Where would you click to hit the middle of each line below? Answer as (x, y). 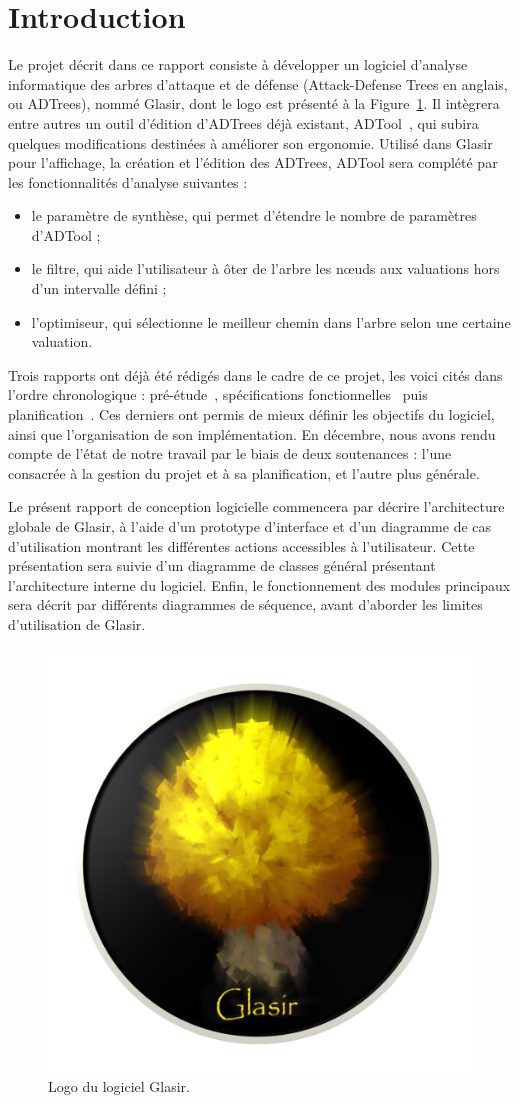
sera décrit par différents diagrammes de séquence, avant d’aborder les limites (245, 604)
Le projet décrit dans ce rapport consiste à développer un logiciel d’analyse (238, 64)
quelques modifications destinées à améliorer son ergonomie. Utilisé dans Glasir (250, 142)
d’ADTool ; (66, 234)
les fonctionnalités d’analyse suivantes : (128, 181)
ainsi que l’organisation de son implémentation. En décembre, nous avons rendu (252, 433)
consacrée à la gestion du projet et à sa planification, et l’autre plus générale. (244, 472)
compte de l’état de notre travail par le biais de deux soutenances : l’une (230, 453)
